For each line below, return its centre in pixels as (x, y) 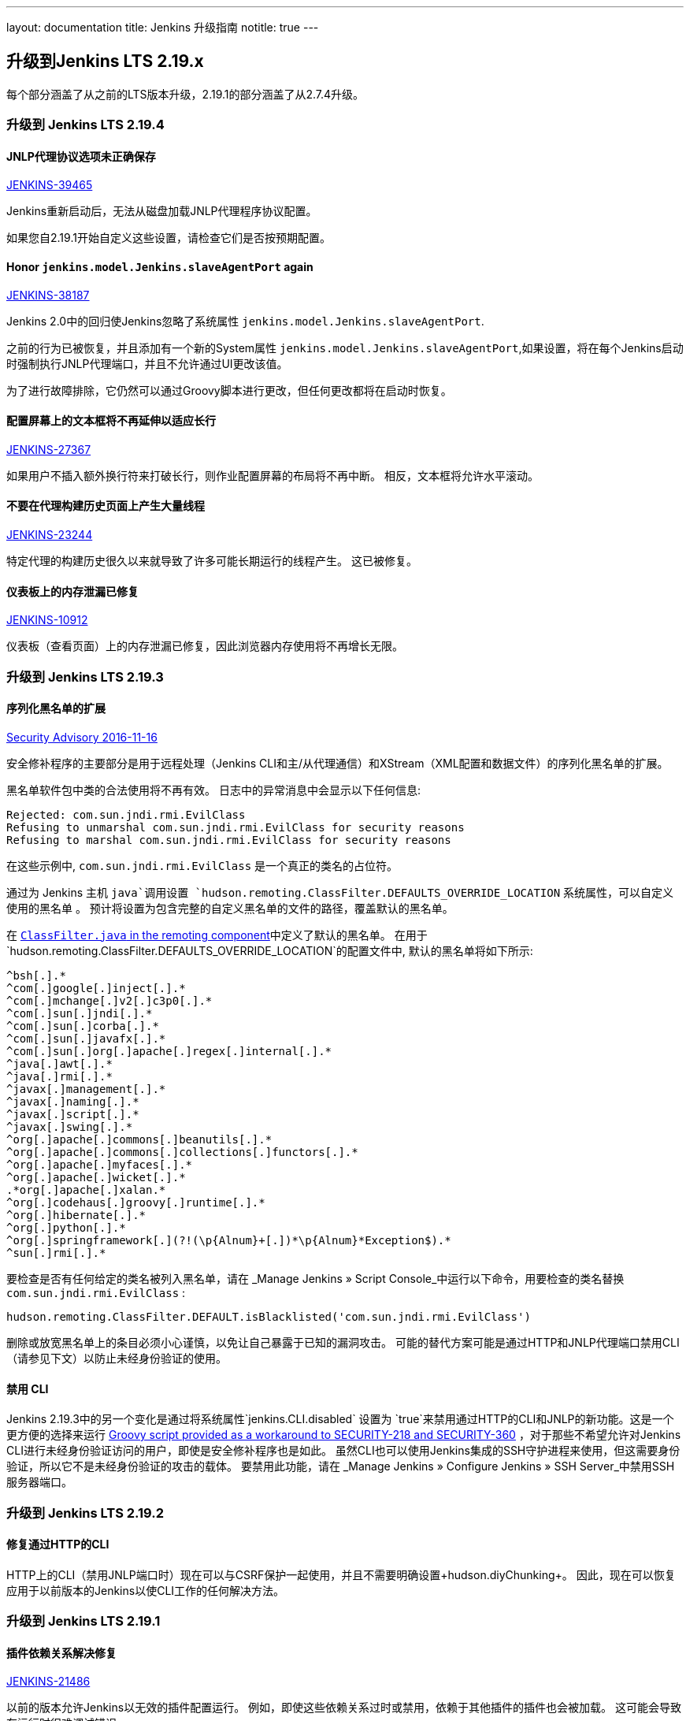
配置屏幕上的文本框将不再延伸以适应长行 (111, 421)
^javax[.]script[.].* (73, 1114)
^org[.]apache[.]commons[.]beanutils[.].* (139, 1139)
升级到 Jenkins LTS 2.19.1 (83, 1621)
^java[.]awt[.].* (59, 1063)
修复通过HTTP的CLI (58, 1544)
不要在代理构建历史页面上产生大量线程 (106, 506)
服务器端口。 (39, 1482)
